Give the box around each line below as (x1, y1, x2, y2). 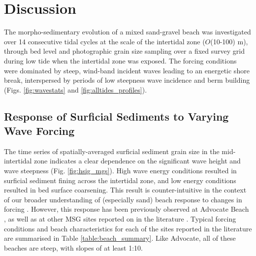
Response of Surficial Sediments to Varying (4, 108, 229, 124)
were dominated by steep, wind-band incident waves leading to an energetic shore (4, 65, 250, 75)
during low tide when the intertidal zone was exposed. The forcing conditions (4, 55, 237, 65)
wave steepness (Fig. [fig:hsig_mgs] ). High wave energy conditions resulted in (4, 165, 237, 176)
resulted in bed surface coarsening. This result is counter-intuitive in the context (4, 185, 247, 195)
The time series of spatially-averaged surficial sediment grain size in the (4, 146, 220, 156)
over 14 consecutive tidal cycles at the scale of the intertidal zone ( (4, 36, 205, 46)
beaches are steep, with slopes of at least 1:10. (4, 242, 143, 253)
